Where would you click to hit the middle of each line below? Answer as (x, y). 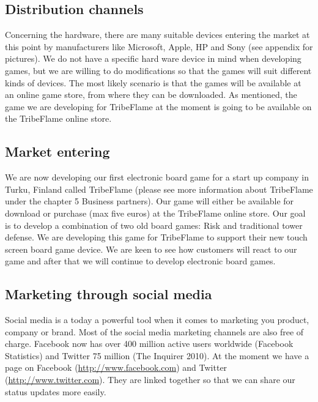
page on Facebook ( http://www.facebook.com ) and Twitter (116, 367)
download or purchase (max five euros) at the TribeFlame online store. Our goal (155, 213)
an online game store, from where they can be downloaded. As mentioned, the (151, 95)
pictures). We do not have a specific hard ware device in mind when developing (153, 58)
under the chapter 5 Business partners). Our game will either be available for (150, 201)
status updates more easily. (56, 391)
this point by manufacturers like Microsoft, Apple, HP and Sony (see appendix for (159, 46)
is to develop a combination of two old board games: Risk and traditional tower (154, 225)
